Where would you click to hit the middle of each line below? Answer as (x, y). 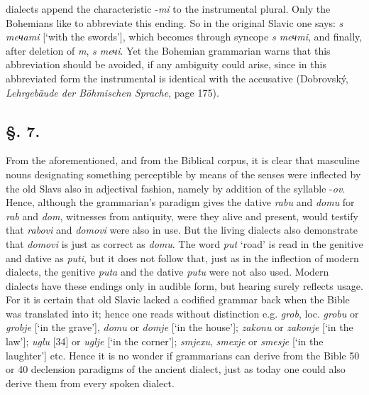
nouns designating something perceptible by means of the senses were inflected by (183, 174)
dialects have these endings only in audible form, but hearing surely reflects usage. (184, 285)
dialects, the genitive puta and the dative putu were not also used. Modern (167, 272)
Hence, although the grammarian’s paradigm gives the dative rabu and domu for (180, 202)
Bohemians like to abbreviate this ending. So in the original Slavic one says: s (175, 22)
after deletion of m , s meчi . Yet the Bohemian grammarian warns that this (168, 50)
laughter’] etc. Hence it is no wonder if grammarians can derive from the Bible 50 (183, 355)
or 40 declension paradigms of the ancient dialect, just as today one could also (176, 369)
